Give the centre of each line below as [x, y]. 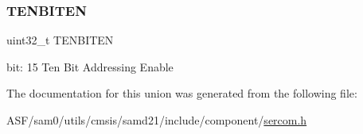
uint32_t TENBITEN [60, 40]
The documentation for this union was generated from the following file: [182, 93]
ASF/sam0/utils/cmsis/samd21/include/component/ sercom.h [157, 120]
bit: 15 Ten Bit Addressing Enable [90, 66]
